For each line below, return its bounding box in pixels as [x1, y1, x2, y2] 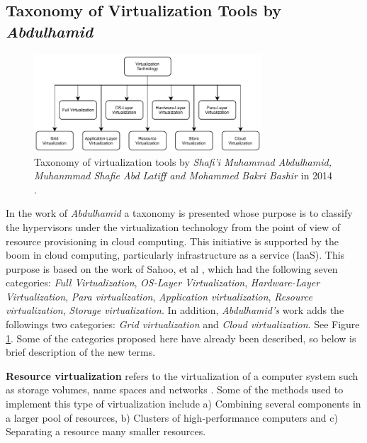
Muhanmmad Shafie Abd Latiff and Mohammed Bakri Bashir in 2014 [34, 168, 333, 183]
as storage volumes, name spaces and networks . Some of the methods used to [6, 382, 344, 397]
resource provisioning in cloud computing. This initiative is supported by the [6, 233, 339, 248]
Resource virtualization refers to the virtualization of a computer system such [6, 368, 358, 383]
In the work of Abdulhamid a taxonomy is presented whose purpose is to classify [6, 206, 353, 220]
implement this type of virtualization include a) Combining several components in [6, 396, 361, 411]
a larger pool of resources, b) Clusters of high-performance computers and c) [6, 410, 338, 425]
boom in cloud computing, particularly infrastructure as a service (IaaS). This [6, 247, 345, 262]
